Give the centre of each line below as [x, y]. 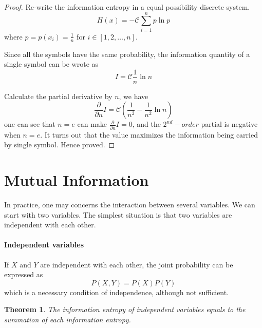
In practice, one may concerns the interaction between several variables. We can [130, 205]
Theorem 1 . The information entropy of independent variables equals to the [125, 309]
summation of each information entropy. [68, 319]
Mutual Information [77, 180]
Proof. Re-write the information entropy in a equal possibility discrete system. [127, 7]
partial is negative [229, 124]
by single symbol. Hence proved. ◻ [60, 144]
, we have [134, 96]
